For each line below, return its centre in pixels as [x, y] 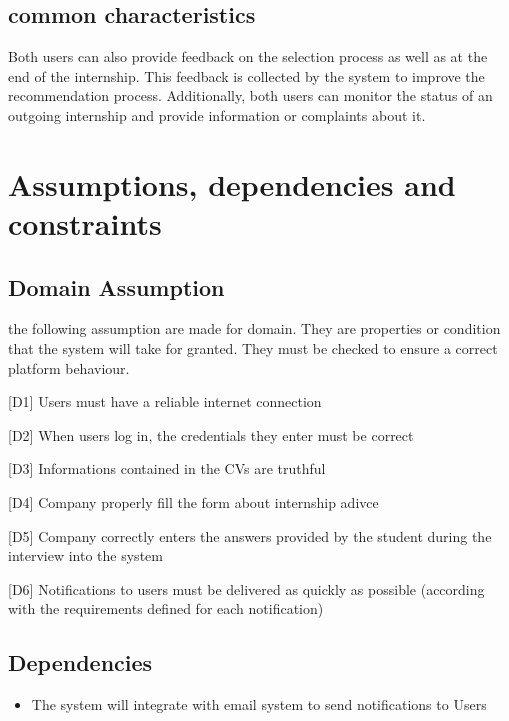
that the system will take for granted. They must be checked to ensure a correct [253, 347]
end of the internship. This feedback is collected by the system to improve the [246, 75]
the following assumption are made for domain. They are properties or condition [254, 328]
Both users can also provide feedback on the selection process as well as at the [248, 56]
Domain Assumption [116, 286]
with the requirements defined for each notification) [166, 608]
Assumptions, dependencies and [232, 183]
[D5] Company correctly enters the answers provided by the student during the [250, 535]
